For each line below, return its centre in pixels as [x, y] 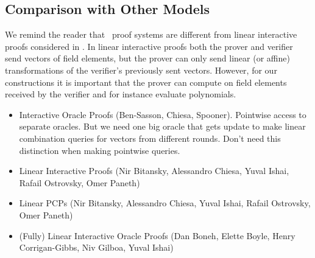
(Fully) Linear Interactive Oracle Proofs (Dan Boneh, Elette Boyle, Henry [157, 235]
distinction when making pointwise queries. [100, 150]
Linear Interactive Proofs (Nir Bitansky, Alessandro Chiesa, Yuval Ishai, [154, 171]
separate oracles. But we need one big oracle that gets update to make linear [162, 126]
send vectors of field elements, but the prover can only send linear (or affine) [147, 58]
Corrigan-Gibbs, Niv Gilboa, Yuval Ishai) [96, 247]
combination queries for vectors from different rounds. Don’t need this [150, 138]
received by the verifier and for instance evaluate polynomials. [121, 94]
